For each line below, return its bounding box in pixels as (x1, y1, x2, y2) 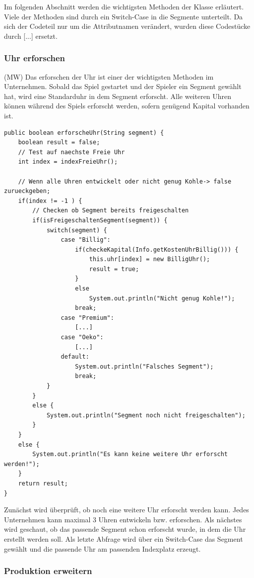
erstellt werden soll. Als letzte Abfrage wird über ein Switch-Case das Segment (4, 533, 243, 544)
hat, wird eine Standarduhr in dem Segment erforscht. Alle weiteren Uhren (4, 91, 232, 101)
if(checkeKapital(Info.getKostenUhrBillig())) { (75, 246, 239, 253)
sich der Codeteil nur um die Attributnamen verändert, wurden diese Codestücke (4, 21, 251, 31)
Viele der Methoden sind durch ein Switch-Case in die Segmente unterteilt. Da (4, 11, 243, 21)
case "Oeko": (61, 334, 104, 341)
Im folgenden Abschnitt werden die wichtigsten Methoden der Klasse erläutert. (4, 1, 244, 11)
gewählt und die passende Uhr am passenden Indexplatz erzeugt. (4, 543, 201, 554)
